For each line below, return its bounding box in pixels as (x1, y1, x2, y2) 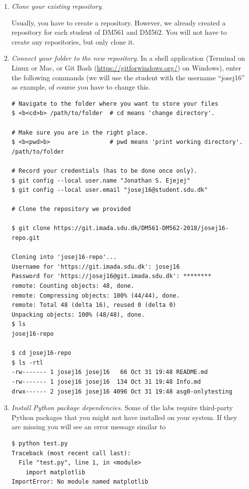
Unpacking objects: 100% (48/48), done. (11, 311, 145, 318)
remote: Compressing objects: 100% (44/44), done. (11, 292, 180, 299)
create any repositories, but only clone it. (11, 36, 135, 47)
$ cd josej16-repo (11, 349, 71, 357)
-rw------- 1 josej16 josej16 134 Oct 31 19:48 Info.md (11, 378, 201, 385)
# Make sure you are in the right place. (11, 129, 148, 136)
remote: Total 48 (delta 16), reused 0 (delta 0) (11, 302, 177, 309)
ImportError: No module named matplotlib (11, 478, 148, 486)
